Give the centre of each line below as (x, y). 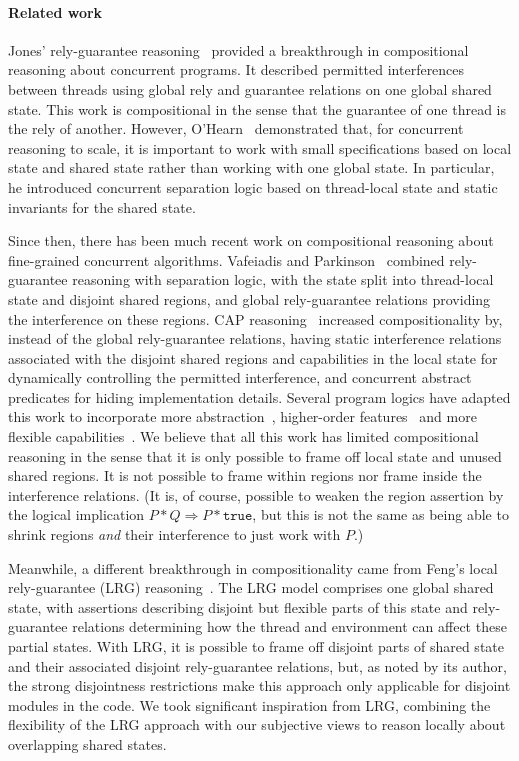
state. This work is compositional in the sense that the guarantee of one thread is (257, 108)
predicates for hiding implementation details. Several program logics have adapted (259, 396)
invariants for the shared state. (102, 206)
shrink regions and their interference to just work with (174, 534)
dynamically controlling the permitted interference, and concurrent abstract (240, 377)
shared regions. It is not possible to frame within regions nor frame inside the (245, 475)
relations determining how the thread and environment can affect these (289, 626)
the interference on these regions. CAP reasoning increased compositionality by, (255, 318)
